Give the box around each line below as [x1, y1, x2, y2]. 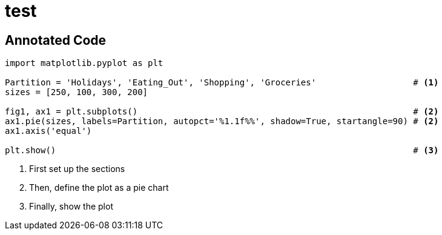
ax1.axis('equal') [5, 126, 92, 136]
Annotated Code [5, 32, 107, 48]
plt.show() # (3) [5, 145, 439, 156]
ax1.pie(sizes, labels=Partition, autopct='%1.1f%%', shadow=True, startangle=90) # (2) [5, 116, 439, 127]
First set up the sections [29, 164, 125, 174]
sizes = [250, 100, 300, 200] [5, 87, 148, 98]
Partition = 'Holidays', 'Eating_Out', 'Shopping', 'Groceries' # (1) [5, 78, 439, 88]
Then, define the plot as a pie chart [29, 182, 169, 193]
